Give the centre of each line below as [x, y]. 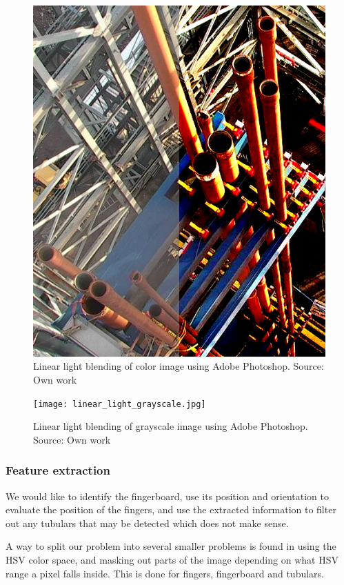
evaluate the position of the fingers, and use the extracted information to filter [171, 509]
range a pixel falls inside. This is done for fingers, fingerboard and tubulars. [165, 573]
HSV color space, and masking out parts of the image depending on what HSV [172, 560]
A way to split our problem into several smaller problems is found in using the [171, 546]
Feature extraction [58, 470]
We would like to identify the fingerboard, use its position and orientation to [168, 496]
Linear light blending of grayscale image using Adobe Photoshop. [171, 426]
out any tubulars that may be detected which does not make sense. [147, 523]
